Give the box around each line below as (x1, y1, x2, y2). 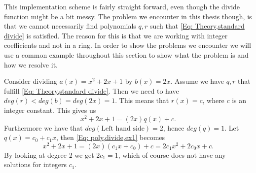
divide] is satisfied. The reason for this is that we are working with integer (4, 30, 228, 40)
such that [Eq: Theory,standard (149, 21, 245, 31)
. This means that (115, 95, 169, 105)
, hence (163, 122, 184, 133)
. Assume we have (170, 76, 224, 86)
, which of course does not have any (118, 149, 226, 160)
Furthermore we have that (4, 122, 83, 133)
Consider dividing (4, 76, 57, 86)
